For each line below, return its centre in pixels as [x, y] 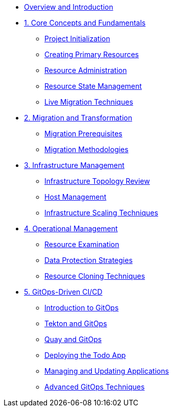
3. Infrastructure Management [74, 165]
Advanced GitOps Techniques [95, 387]
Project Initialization [77, 39]
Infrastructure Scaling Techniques [101, 213]
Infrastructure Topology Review [97, 181]
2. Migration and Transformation [78, 118]
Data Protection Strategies [89, 260]
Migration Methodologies [86, 149]
